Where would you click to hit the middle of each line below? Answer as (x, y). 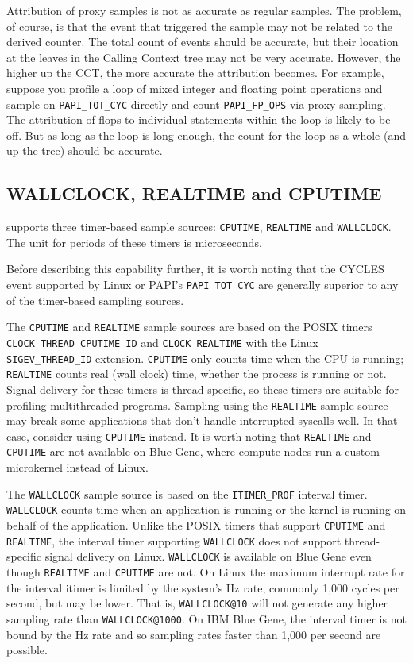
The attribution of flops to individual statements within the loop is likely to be (199, 119)
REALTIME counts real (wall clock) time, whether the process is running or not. (197, 374)
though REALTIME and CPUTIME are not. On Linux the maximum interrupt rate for (206, 571)
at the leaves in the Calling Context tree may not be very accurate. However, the (204, 57)
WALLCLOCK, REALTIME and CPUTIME (194, 193)
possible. (27, 650)
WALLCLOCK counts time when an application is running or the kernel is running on (206, 509)
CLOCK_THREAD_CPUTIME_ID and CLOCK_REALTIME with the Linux (162, 342)
